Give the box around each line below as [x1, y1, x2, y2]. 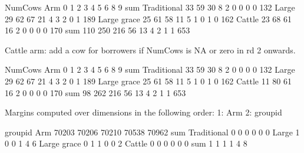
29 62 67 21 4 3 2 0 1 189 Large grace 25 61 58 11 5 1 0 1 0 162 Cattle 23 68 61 [5, 12, 292, 25]
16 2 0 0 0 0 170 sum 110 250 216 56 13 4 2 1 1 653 [5, 24, 190, 36]
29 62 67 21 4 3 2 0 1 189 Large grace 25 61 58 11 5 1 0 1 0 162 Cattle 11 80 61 [5, 74, 292, 87]
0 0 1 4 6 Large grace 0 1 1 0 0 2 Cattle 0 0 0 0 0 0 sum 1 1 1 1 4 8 [5, 137, 247, 149]
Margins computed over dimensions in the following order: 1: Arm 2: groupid [5, 106, 282, 118]
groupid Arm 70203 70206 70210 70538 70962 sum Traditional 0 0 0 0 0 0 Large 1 [5, 125, 300, 138]
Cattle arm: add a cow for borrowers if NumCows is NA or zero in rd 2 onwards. [5, 43, 296, 56]
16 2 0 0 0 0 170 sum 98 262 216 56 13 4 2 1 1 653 [5, 86, 186, 98]
